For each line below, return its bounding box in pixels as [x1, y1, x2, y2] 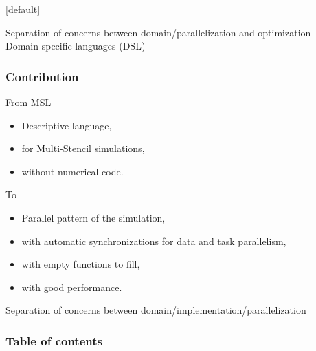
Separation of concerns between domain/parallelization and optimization [5, 25, 311, 39]
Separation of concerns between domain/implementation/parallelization [5, 303, 306, 317]
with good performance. [21, 279, 122, 294]
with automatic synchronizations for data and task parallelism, [21, 233, 286, 248]
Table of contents [5, 332, 102, 349]
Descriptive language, [21, 118, 112, 132]
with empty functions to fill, [21, 257, 140, 271]
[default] [5, 2, 41, 16]
